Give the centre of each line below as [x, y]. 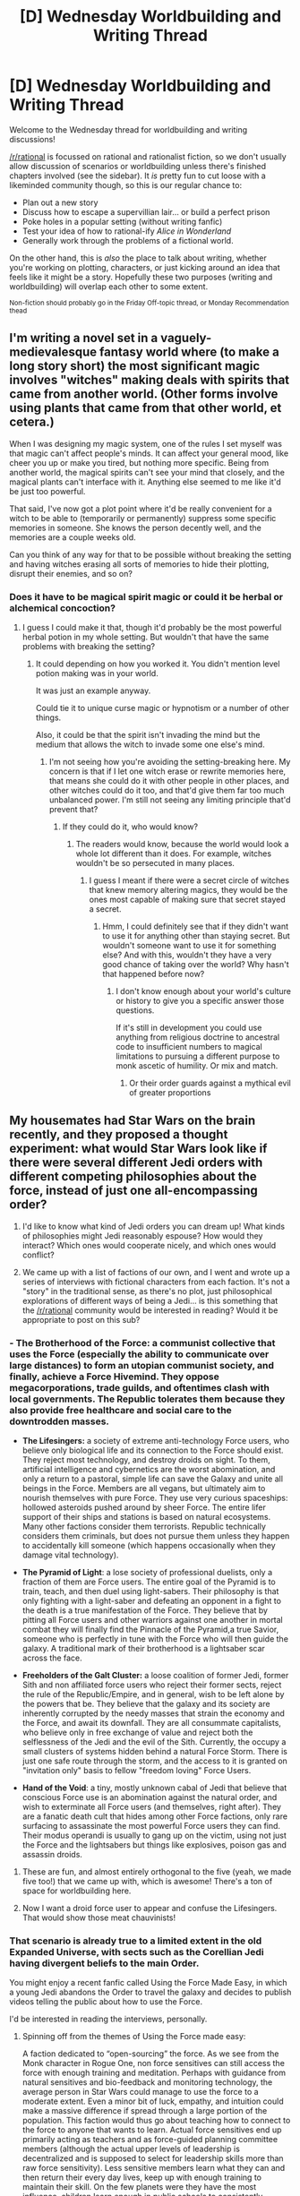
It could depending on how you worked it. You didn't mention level [158, 664]
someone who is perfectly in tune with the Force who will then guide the [155, 1639]
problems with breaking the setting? [88, 647]
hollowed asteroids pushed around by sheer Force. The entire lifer [144, 1507]
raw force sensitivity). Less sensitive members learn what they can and [154, 2168]
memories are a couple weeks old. [73, 537]
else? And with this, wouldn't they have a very [187, 955]
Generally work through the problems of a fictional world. [128, 240]
